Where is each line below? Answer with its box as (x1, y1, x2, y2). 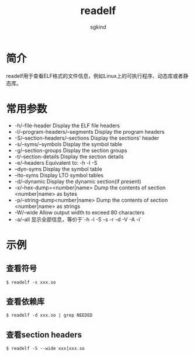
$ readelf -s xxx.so (6, 279, 57, 285)
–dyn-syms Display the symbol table (14, 165, 102, 172)
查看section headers (6, 330, 82, 339)
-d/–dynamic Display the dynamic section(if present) (14, 178, 141, 185)
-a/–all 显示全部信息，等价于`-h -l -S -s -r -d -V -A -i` (14, 216, 142, 223)
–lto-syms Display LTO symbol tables (14, 171, 104, 179)
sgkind (90, 23, 106, 30)
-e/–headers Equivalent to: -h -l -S (14, 159, 98, 166)
